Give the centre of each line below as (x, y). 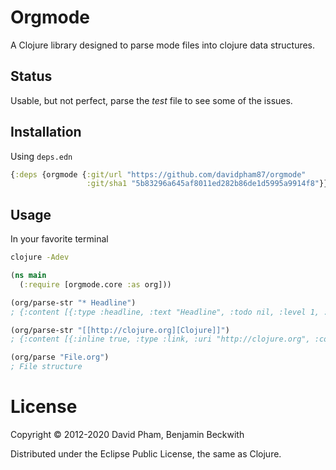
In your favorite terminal (59, 239)
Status (31, 76)
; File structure (46, 367)
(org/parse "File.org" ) (60, 357)
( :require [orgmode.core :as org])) (95, 284)
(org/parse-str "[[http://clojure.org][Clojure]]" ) (120, 330)
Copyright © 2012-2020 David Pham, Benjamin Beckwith (127, 434)
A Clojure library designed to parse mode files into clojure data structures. (163, 45)
